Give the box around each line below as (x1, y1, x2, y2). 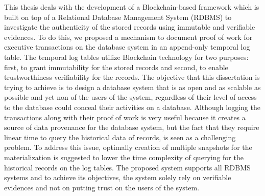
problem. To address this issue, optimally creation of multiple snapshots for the (4, 142, 252, 153)
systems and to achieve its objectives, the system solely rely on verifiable (4, 172, 231, 183)
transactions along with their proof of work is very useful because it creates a (4, 112, 246, 122)
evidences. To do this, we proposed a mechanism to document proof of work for (4, 31, 253, 42)
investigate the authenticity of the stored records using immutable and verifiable (4, 21, 255, 32)
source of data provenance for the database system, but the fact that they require (4, 122, 259, 133)
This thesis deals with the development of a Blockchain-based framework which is (4, 2, 259, 12)
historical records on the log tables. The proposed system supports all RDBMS (4, 162, 251, 172)
